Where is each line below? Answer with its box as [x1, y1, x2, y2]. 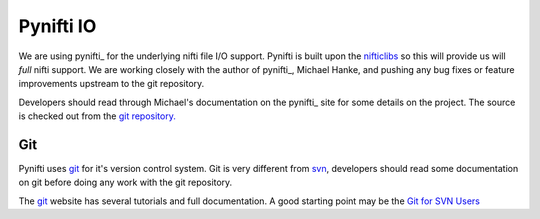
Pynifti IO [18, 15, 97, 37]
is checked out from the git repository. [18, 110, 177, 122]
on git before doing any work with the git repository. [18, 176, 233, 189]
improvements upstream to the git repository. [18, 78, 205, 90]
